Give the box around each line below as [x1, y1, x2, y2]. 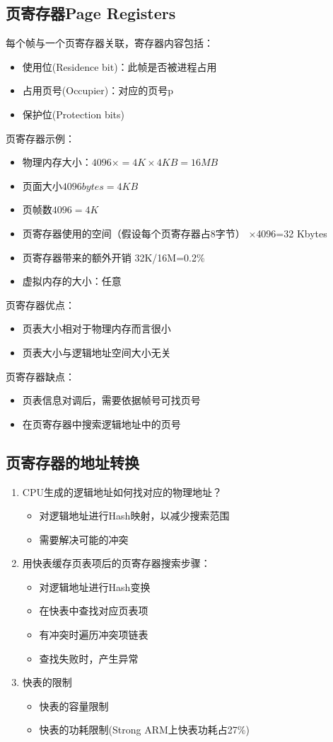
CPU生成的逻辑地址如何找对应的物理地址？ [22, 484, 222, 499]
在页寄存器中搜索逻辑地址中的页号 [22, 416, 181, 431]
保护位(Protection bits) [22, 106, 125, 121]
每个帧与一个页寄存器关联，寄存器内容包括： [6, 35, 214, 50]
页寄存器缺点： [6, 369, 75, 383]
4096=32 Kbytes [256, 225, 327, 240]
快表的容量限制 [39, 698, 109, 713]
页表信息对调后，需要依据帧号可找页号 [22, 393, 201, 407]
